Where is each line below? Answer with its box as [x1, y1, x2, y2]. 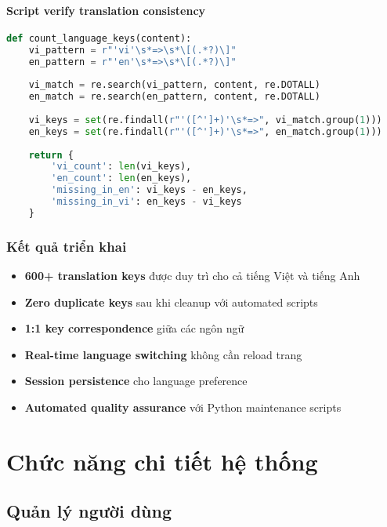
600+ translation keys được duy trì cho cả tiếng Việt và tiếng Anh [24, 267, 360, 284]
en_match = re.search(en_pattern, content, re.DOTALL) [28, 91, 320, 103]
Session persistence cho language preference [24, 373, 248, 389]
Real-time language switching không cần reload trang [24, 346, 302, 362]
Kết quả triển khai [6, 236, 127, 256]
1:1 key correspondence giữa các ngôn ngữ [24, 320, 244, 336]
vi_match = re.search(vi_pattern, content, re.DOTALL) [28, 79, 320, 91]
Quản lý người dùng [6, 499, 172, 523]
